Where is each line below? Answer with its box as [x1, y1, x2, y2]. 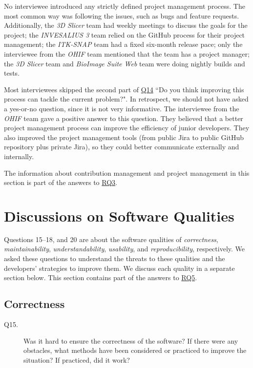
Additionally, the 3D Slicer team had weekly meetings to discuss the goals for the [4, 20, 248, 30]
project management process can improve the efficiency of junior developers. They [4, 123, 250, 133]
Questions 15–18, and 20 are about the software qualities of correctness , [4, 234, 218, 244]
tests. [4, 68, 20, 78]
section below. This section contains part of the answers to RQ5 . [4, 272, 197, 283]
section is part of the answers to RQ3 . [4, 177, 117, 187]
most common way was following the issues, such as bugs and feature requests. [4, 10, 239, 20]
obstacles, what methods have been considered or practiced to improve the [23, 345, 247, 355]
